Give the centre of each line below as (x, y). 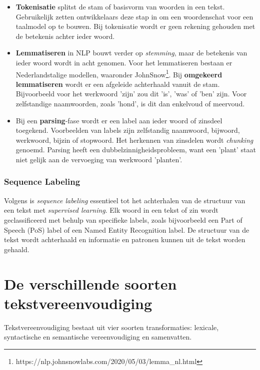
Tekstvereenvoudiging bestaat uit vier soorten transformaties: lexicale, (111, 327)
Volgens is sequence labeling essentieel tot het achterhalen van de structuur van (125, 200)
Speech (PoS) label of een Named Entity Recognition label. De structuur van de (127, 229)
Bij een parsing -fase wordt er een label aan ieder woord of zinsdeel (119, 120)
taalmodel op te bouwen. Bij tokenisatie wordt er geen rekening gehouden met (135, 26)
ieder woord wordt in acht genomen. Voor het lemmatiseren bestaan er (124, 62)
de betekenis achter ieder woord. (65, 36)
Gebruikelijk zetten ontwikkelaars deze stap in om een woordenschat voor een (134, 16)
